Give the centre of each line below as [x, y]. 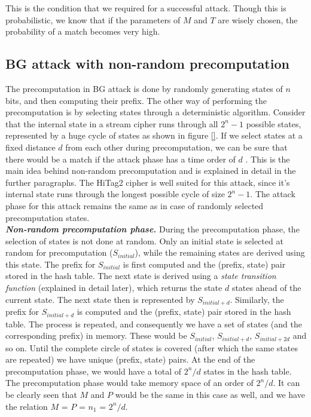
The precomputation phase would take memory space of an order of [129, 383]
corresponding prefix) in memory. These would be [96, 335]
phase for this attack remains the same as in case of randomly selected [135, 205]
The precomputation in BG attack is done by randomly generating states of [144, 88]
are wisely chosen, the [258, 19]
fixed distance [31, 147]
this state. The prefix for [51, 264]
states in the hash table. [248, 371]
